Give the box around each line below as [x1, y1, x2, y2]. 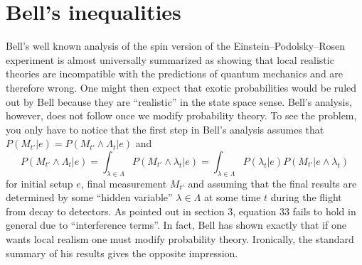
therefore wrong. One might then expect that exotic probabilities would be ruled [6, 80, 357, 94]
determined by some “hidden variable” [6, 190, 173, 205]
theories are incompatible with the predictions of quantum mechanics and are [6, 66, 344, 81]
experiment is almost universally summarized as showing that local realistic [6, 52, 334, 67]
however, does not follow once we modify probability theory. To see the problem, [6, 108, 357, 123]
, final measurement [80, 175, 167, 190]
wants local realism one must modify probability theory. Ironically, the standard [6, 232, 354, 247]
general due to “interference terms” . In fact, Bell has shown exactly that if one [6, 217, 346, 232]
